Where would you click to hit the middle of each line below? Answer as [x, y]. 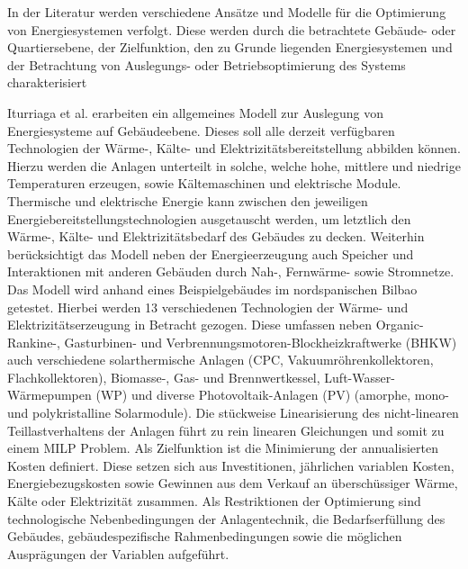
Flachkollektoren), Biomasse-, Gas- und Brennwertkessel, [164, 377]
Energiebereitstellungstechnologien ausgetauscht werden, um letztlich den [209, 218]
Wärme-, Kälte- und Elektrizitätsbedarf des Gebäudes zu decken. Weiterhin [216, 236]
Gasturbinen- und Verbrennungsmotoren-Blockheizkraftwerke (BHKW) [261, 342]
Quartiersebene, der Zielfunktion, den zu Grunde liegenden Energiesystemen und [230, 47]
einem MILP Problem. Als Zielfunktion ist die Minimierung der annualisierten [223, 448]
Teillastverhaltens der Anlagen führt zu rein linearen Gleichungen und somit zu [226, 430]
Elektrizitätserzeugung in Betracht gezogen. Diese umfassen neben [190, 325]
